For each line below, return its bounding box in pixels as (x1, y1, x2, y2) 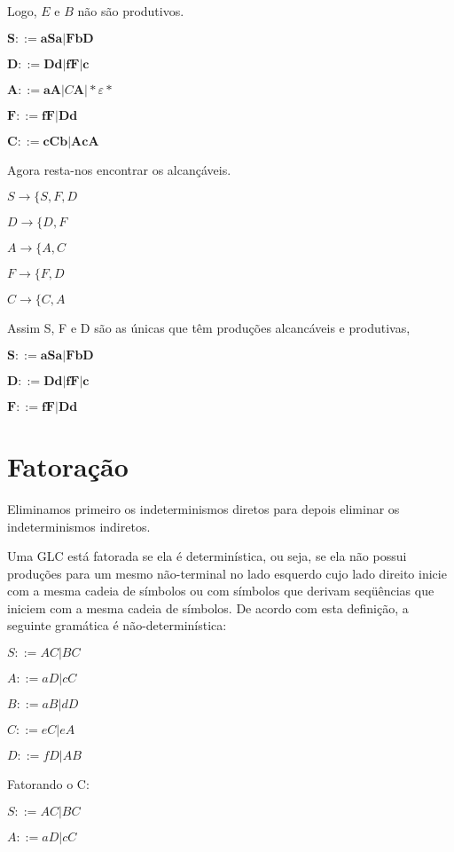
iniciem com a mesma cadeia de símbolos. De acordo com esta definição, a (7, 598, 409, 617)
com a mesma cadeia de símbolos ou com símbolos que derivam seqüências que (7, 581, 434, 600)
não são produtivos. (77, 2, 184, 20)
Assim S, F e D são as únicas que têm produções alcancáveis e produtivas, (7, 319, 411, 337)
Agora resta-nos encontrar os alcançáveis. (7, 160, 231, 178)
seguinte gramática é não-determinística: (7, 616, 227, 635)
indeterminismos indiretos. (7, 517, 151, 535)
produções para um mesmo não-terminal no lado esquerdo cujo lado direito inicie (7, 564, 447, 582)
